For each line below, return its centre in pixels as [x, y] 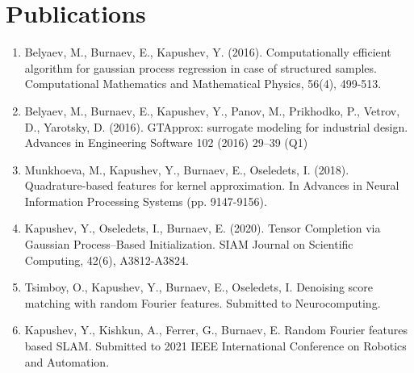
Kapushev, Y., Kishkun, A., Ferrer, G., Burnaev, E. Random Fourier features [216, 330]
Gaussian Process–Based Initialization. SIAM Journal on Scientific [189, 244]
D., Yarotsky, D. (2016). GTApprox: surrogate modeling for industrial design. [216, 126]
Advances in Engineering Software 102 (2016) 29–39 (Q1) [166, 142]
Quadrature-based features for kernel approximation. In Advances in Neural [212, 185]
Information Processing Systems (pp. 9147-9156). [146, 201]
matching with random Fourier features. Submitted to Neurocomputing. [203, 302]
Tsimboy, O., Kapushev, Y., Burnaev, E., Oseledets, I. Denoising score [199, 287]
